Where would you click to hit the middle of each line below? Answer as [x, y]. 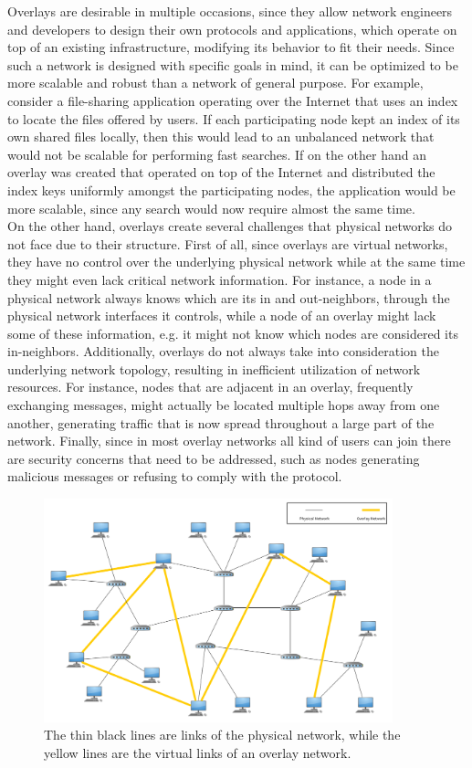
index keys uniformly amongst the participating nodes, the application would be [231, 189]
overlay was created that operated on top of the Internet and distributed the [221, 172]
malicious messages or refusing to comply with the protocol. [175, 476]
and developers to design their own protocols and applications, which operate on [232, 29]
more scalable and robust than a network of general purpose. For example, [215, 83]
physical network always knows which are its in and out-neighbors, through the [229, 297]
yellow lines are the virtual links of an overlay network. [198, 753]
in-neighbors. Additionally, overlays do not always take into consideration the [223, 351]
